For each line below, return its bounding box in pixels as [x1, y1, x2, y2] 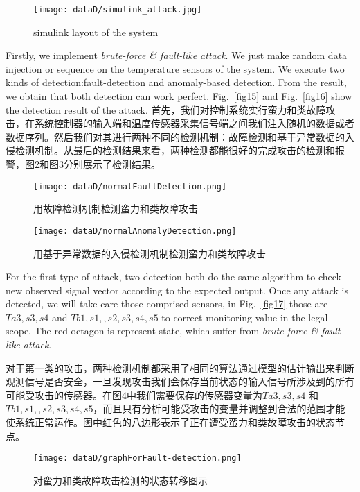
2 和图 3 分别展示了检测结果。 [35, 157, 161, 171]
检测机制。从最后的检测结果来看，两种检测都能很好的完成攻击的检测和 [15, 143, 335, 158]
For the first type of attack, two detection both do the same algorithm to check [6, 269, 341, 284]
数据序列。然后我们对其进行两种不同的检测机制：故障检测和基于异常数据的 [6, 129, 345, 144]
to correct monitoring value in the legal [161, 309, 328, 324]
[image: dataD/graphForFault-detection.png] [33, 453, 242, 464]
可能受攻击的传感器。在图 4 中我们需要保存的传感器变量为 [6, 387, 262, 402]
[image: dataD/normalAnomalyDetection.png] [33, 226, 237, 236]
